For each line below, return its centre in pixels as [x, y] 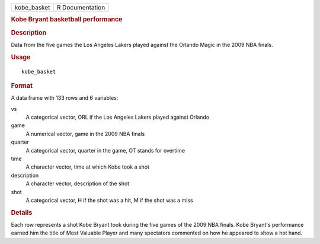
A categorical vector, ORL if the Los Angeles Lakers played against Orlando [118, 117]
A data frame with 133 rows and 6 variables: [65, 98]
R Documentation [81, 7]
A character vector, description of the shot [78, 183]
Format [22, 85]
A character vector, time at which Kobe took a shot [87, 167]
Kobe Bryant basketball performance [67, 20]
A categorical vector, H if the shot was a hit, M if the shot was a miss [109, 200]
